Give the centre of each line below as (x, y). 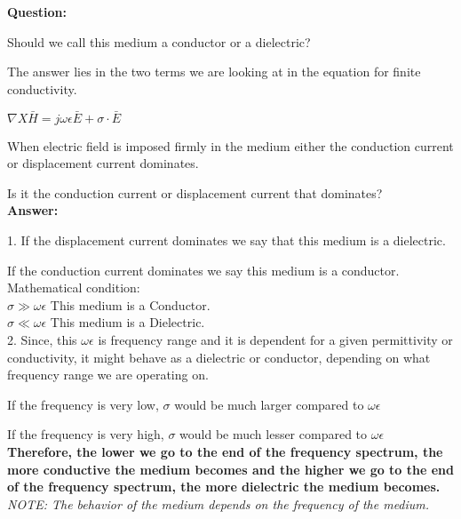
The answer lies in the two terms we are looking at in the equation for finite (214, 72)
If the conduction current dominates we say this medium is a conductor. (203, 270)
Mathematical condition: (74, 287)
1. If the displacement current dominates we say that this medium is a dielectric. (227, 240)
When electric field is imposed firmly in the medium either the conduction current (230, 145)
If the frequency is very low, (83, 404)
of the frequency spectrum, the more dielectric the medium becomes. (224, 487)
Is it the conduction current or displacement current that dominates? (195, 192)
